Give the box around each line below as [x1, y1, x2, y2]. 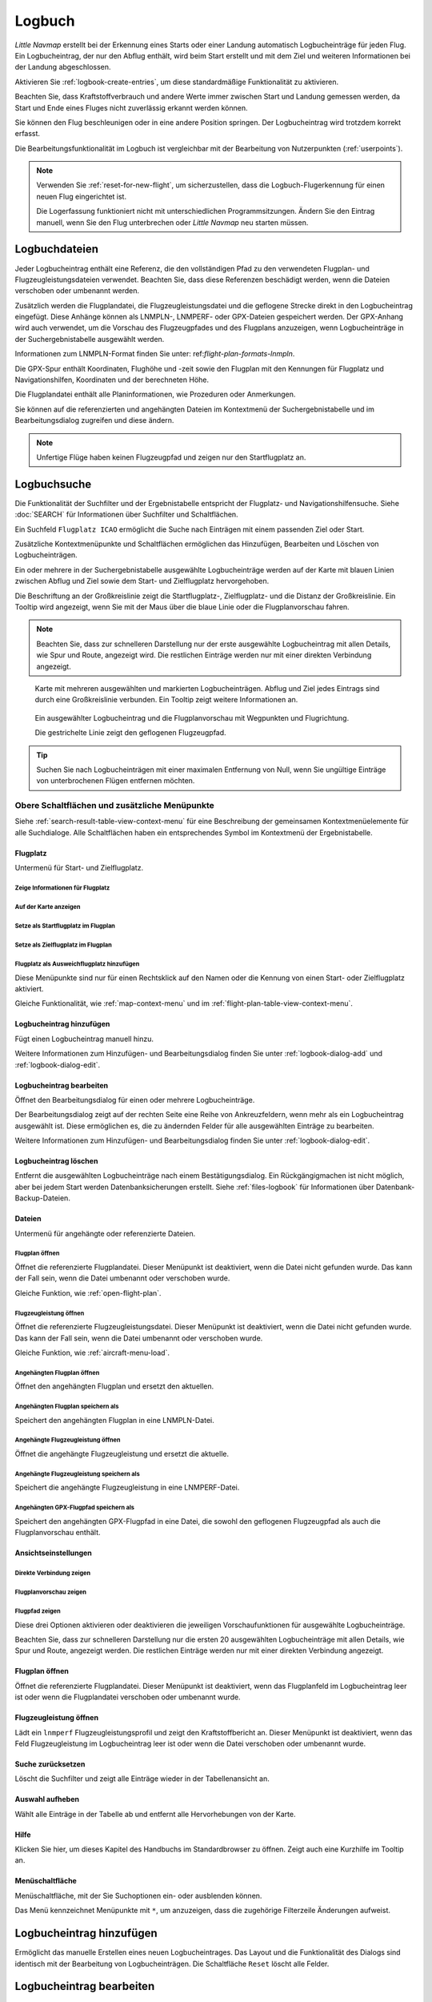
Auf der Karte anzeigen [14, 903, 81, 911]
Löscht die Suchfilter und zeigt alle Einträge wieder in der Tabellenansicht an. [14, 1774, 270, 1783]
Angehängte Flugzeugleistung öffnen [14, 1436, 121, 1445]
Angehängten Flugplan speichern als [14, 1402, 119, 1411]
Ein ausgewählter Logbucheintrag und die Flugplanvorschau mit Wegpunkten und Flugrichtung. [34, 713, 350, 722]
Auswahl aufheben [14, 1795, 80, 1804]
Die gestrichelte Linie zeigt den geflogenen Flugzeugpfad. [34, 728, 227, 738]
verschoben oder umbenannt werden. [14, 286, 140, 295]
